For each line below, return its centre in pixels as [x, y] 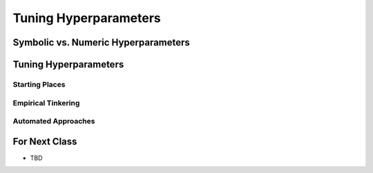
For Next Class [45, 141]
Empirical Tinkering [46, 103]
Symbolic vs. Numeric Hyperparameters [101, 42]
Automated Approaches [54, 121]
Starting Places [39, 84]
